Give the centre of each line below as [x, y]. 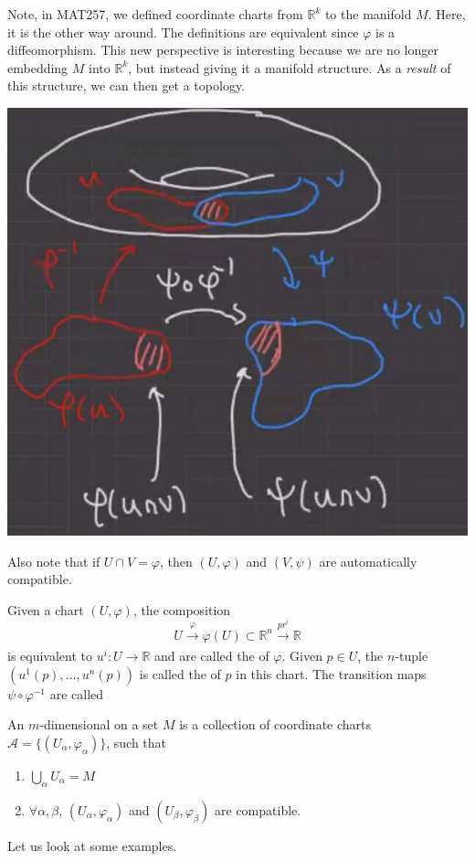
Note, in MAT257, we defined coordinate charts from [155, 14]
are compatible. [258, 809]
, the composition [182, 609]
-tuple [412, 656]
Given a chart [46, 609]
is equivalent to [50, 656]
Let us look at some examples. [92, 845]
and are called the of [212, 656]
